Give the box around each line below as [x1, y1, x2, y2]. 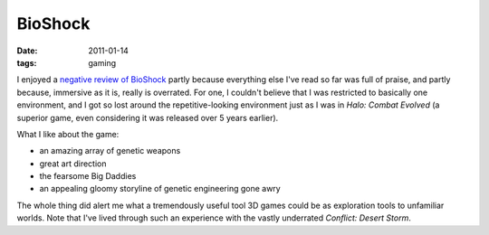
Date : [16, 45, 38, 56]
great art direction [39, 158, 107, 169]
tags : [16, 57, 37, 68]
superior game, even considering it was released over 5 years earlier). [16, 112, 279, 123]
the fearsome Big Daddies [39, 171, 137, 182]
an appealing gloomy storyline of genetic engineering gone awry [39, 183, 281, 194]
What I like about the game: [16, 128, 120, 139]
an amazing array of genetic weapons [39, 146, 181, 156]
